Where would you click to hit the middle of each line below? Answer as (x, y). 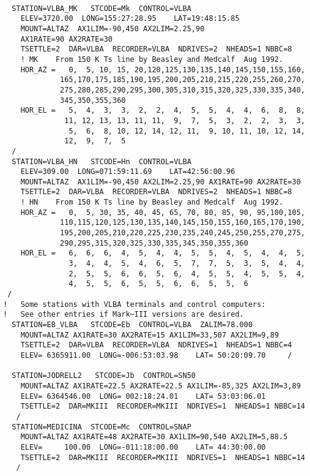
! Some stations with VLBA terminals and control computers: (135, 304)
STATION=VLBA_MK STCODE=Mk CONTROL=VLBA (101, 8)
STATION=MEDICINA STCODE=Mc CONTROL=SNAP (101, 427)
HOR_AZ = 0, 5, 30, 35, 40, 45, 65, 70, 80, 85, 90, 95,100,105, (163, 212)
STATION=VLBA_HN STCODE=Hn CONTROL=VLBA (101, 161)
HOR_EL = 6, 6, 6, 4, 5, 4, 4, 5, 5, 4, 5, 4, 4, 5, (163, 253)
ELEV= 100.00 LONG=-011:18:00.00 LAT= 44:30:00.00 (143, 447)
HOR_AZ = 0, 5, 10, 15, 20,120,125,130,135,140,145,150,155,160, (163, 70)
